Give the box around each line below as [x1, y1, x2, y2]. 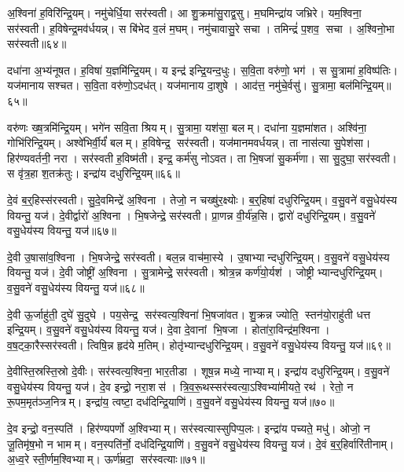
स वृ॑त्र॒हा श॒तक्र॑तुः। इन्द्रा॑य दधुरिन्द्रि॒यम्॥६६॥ [7, 165, 180, 181]
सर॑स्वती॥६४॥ [7, 35, 67, 52]
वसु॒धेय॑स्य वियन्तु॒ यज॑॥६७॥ [7, 222, 116, 239]
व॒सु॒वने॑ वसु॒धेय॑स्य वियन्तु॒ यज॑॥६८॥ [7, 279, 145, 295]
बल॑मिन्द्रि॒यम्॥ [339, 77, 391, 93]
